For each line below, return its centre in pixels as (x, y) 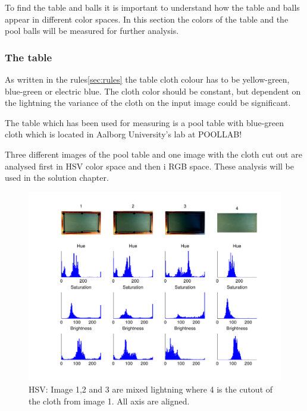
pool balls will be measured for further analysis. (92, 31)
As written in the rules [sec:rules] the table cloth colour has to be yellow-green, (147, 79)
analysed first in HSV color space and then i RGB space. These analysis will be (150, 166)
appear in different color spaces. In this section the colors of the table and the (147, 19)
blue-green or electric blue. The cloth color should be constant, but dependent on (153, 91)
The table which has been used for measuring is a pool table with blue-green (145, 122)
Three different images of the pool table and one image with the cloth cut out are (153, 154)
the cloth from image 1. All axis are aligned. (109, 401)
